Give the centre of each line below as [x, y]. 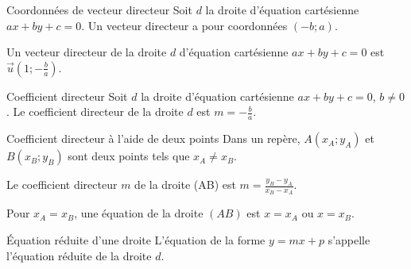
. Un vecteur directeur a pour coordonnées [184, 25]
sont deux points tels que [129, 156]
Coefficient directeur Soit [67, 96]
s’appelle [349, 240]
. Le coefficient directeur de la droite [95, 111]
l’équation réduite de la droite [79, 255]
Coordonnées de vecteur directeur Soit [99, 10]
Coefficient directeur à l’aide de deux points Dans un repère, [153, 138]
